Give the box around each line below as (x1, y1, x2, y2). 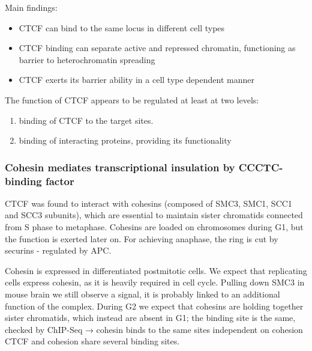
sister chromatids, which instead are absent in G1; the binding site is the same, (5, 311, 296, 324)
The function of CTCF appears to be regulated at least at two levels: (5, 93, 259, 106)
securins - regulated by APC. (5, 244, 112, 257)
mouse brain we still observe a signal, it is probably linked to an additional (5, 288, 280, 301)
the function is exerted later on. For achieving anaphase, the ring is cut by (5, 232, 278, 245)
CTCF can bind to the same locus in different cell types (19, 21, 225, 34)
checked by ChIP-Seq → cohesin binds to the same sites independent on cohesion (5, 323, 303, 335)
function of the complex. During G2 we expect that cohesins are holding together (5, 299, 304, 312)
